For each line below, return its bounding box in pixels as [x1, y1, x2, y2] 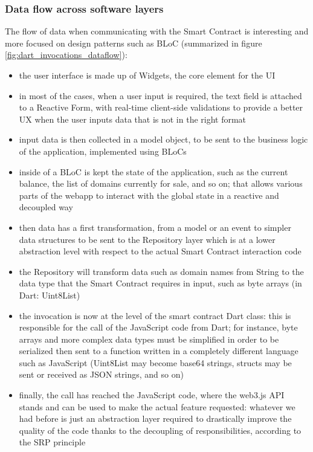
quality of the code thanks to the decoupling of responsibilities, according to [19, 424, 302, 436]
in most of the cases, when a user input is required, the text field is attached [19, 89, 302, 102]
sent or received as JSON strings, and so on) [19, 368, 184, 381]
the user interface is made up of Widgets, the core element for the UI [19, 69, 276, 81]
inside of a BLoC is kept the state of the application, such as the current [19, 165, 288, 178]
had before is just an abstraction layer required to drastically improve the [19, 412, 292, 425]
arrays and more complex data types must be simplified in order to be [19, 332, 279, 345]
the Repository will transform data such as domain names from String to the [19, 265, 304, 277]
